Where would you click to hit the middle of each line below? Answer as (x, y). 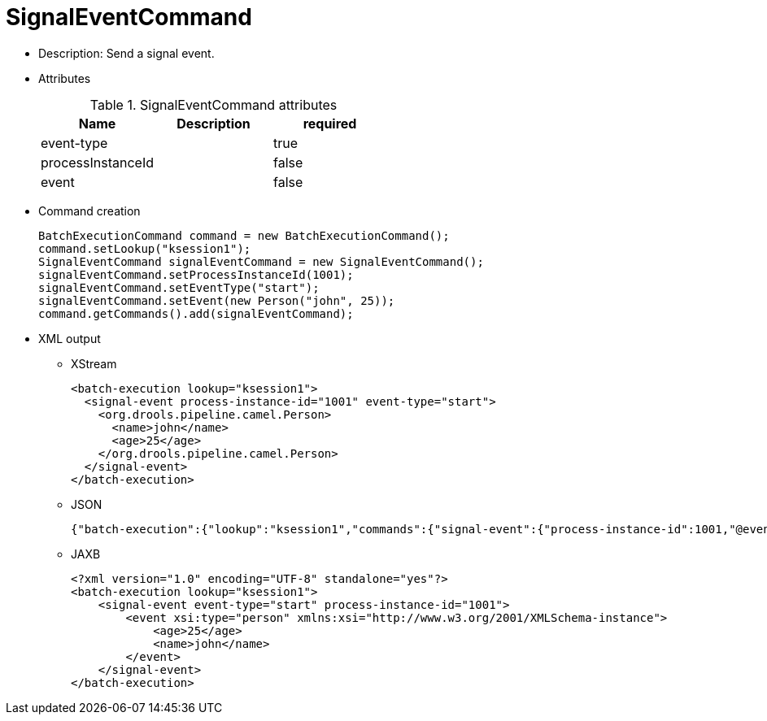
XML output (70, 338)
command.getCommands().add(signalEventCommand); (196, 313)
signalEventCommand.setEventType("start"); (179, 287)
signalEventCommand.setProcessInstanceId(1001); (196, 274)
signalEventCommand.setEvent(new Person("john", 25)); (217, 300)
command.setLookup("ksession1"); (145, 248)
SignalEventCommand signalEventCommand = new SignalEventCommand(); (261, 261)
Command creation (89, 211)
